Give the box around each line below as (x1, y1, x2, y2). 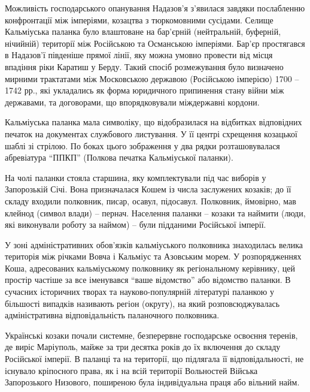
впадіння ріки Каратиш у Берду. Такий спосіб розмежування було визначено (5, 60, 284, 73)
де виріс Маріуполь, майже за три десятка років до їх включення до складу (5, 340, 281, 353)
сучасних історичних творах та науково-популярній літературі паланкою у (5, 285, 274, 298)
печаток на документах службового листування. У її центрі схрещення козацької (5, 127, 297, 140)
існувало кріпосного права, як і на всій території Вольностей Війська (5, 364, 258, 376)
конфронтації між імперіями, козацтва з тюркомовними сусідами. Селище (5, 13, 273, 26)
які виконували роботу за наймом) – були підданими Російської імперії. (5, 218, 266, 231)
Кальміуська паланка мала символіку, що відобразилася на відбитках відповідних (5, 116, 302, 128)
